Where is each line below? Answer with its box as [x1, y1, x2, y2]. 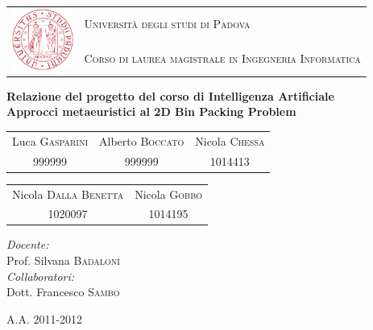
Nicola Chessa [195, 132, 265, 149]
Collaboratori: [6, 267, 75, 284]
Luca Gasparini [12, 132, 89, 149]
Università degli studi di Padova [84, 14, 251, 31]
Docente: [6, 236, 49, 253]
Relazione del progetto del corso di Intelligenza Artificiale [6, 87, 334, 104]
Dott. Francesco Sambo [6, 283, 120, 300]
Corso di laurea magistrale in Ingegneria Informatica [84, 49, 361, 66]
